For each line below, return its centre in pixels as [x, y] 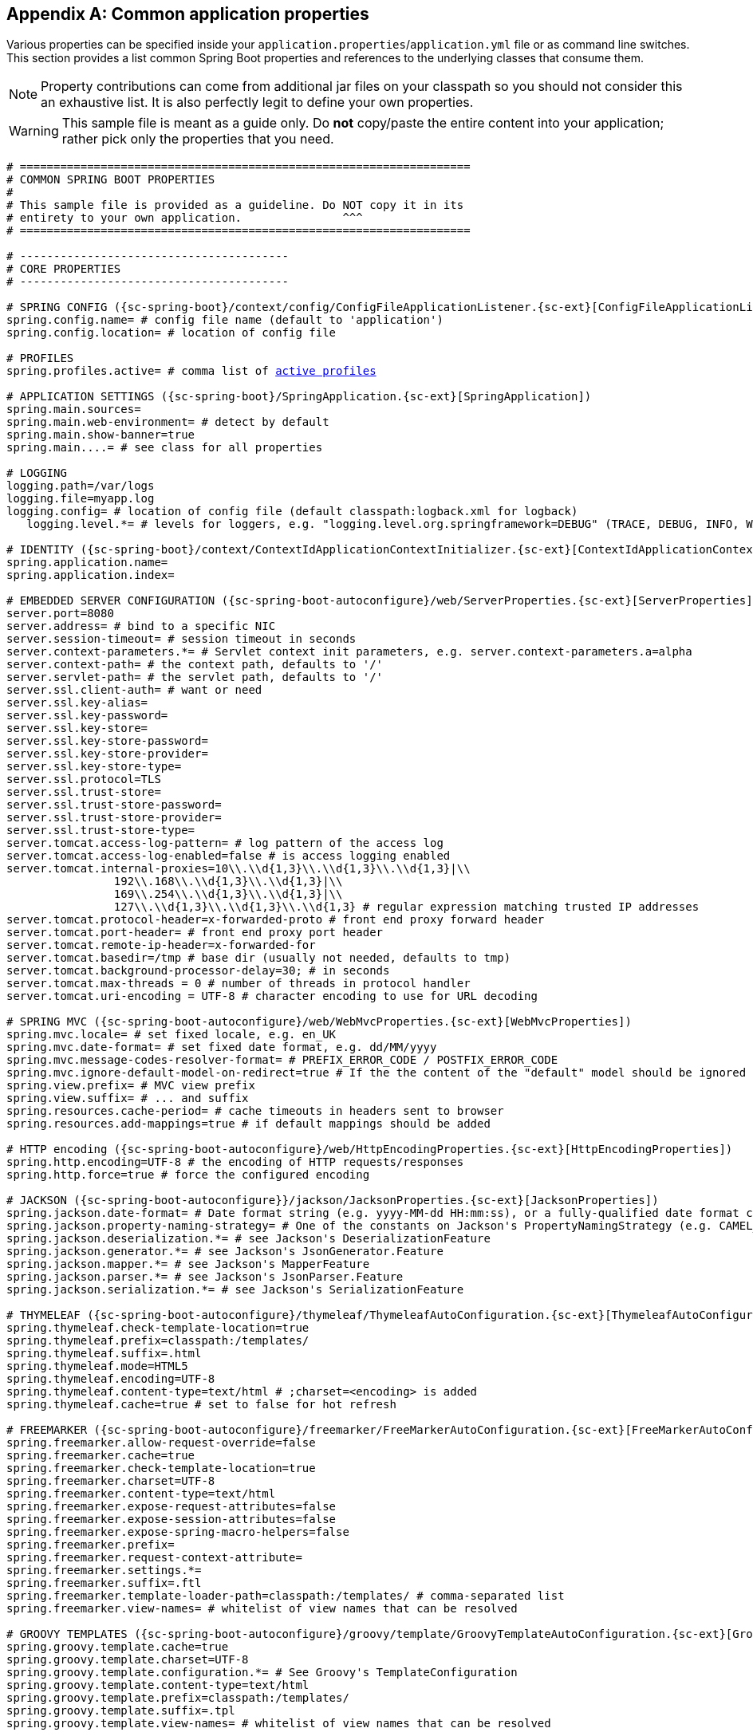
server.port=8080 [60, 614]
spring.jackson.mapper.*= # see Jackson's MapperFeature [188, 1264]
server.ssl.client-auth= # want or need [134, 690]
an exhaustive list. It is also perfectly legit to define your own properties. [257, 102]
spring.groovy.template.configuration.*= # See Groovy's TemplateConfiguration [262, 1673]
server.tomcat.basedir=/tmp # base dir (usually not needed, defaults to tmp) [259, 958]
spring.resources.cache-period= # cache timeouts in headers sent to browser [255, 1111]
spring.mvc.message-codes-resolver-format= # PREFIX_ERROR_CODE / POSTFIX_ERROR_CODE [282, 1060]
